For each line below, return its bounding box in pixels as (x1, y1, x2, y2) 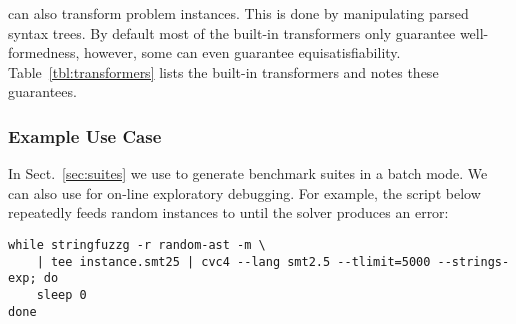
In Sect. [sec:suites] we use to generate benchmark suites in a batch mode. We (8, 163, 488, 184)
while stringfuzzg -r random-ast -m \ (8, 237, 266, 252)
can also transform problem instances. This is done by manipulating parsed (8, 3, 469, 23)
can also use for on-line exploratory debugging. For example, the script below (8, 182, 481, 203)
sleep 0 (36, 287, 87, 302)
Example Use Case (8, 123, 162, 148)
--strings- (437, 254, 510, 269)
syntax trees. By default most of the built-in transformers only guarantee (8, 22, 456, 43)
